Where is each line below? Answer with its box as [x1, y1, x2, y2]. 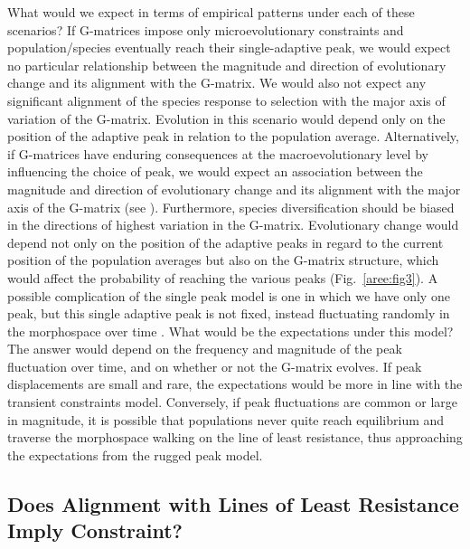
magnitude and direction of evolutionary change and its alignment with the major [7, 179, 461, 198]
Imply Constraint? [7, 516, 183, 544]
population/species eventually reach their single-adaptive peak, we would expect [7, 38, 451, 57]
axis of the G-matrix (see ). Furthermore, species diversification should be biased [7, 197, 455, 216]
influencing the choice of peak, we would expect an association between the [7, 162, 423, 181]
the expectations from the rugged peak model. [7, 445, 263, 464]
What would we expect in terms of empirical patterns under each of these [7, 3, 415, 21]
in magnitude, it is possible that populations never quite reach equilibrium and [7, 410, 445, 429]
